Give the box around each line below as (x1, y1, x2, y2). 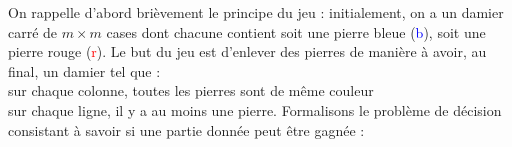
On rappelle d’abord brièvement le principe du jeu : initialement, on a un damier (8, 2, 504, 22)
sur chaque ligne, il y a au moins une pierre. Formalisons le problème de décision (8, 99, 502, 120)
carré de (8, 21, 58, 42)
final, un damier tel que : (8, 60, 161, 81)
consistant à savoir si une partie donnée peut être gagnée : (8, 119, 365, 140)
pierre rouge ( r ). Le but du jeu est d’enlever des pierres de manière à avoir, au (8, 41, 487, 62)
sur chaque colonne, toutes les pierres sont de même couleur (8, 80, 374, 101)
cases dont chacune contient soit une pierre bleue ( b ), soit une (106, 21, 486, 42)
